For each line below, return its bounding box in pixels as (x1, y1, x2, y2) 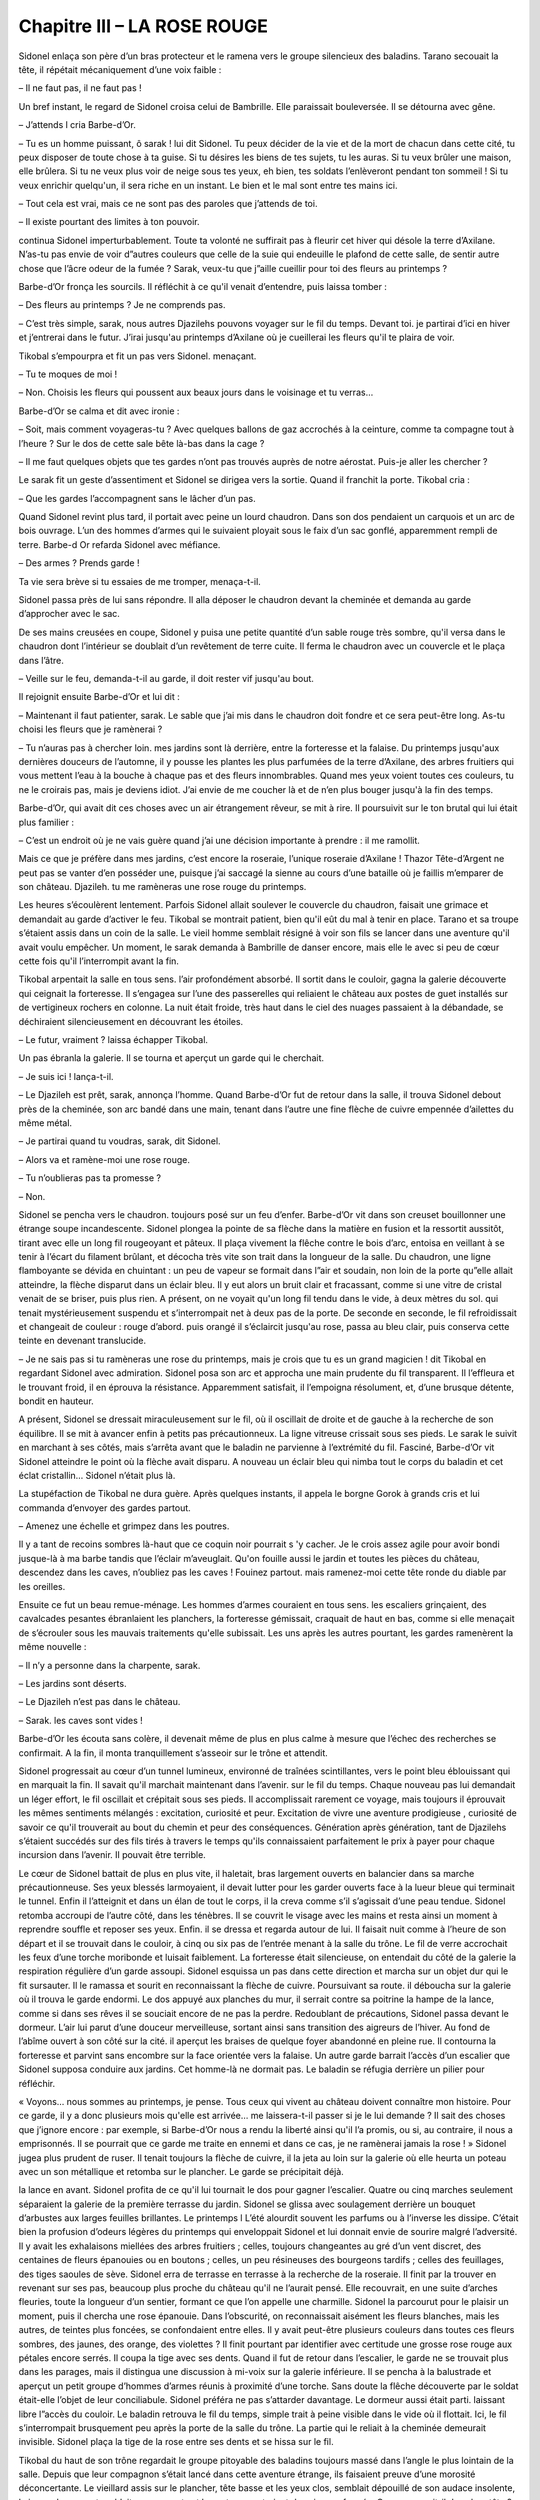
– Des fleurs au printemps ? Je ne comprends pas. (18, 299, 226, 311)
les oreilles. (18, 1580, 66, 1592)
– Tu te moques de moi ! (18, 368, 118, 380)
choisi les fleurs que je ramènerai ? (18, 723, 163, 735)
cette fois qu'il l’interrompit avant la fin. (18, 955, 180, 967)
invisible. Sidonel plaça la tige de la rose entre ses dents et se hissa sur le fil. (18, 2436, 334, 2448)
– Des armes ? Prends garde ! (18, 557, 140, 569)
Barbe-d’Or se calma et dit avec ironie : (18, 405, 180, 417)
